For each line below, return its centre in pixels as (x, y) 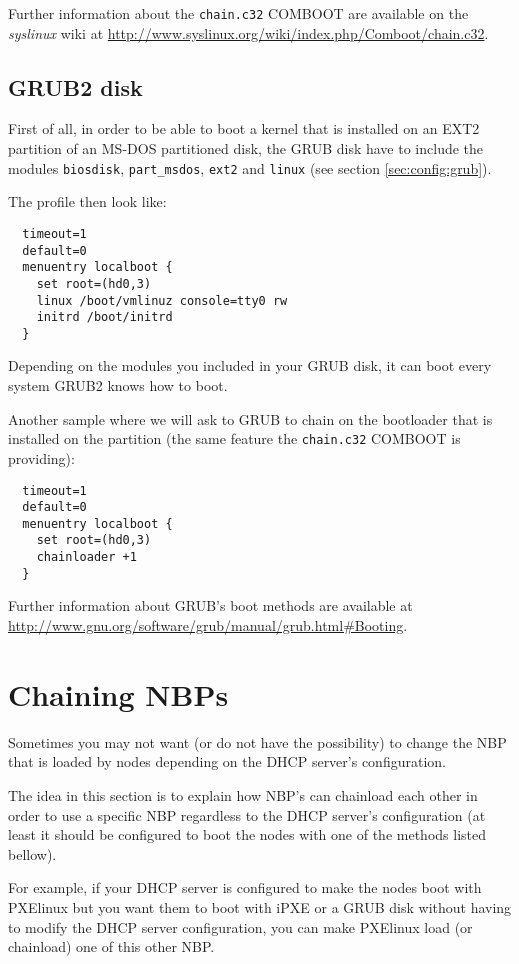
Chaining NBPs (118, 693)
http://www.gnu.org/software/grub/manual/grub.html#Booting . (208, 625)
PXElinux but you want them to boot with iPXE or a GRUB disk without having (260, 906)
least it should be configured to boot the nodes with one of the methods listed (247, 834)
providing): (41, 457)
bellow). (32, 853)
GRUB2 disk (75, 86)
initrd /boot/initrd (104, 317)
